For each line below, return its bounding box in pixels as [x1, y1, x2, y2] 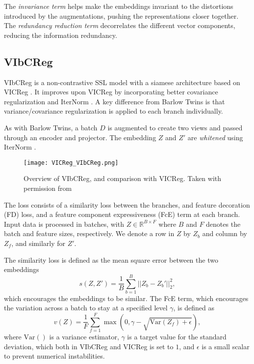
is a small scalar [202, 341, 250, 351]
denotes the [206, 218, 241, 229]
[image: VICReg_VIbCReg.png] [24, 159, 119, 166]
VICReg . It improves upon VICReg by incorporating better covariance [4, 87, 218, 97]
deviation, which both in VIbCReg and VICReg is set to [4, 341, 174, 351]
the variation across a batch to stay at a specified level [4, 303, 168, 313]
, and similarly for [11, 238, 65, 248]
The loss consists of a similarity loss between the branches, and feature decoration [4, 199, 250, 210]
